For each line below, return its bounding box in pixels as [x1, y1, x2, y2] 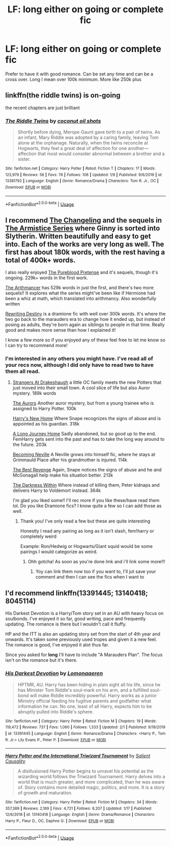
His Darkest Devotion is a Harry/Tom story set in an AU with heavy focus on [5, 610, 164, 616]
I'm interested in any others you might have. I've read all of [5, 355, 154, 362]
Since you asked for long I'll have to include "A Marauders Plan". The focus [5, 652, 163, 658]
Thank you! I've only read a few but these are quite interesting [20, 518, 151, 524]
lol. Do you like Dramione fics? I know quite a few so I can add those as [12, 503, 162, 509]
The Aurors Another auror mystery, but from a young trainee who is [12, 400, 154, 406]
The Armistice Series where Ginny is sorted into [5, 223, 160, 233]
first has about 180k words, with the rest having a [5, 247, 165, 256]
